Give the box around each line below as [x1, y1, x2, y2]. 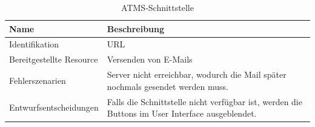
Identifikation [9, 38, 59, 50]
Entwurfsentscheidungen [9, 101, 99, 114]
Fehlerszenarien [9, 74, 66, 86]
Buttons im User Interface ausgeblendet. [107, 107, 257, 120]
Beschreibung [107, 22, 165, 35]
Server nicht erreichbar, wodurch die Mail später [107, 68, 287, 81]
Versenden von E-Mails [107, 53, 193, 66]
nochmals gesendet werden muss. [107, 80, 229, 92]
